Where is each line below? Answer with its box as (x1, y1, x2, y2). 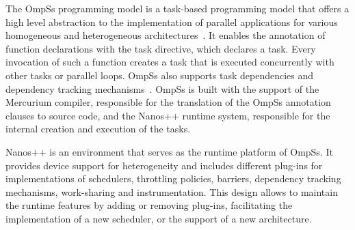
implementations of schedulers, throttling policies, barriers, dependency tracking (5, 171, 341, 186)
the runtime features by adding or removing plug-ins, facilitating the (5, 198, 293, 212)
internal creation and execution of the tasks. (5, 121, 191, 136)
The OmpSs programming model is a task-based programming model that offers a (5, 1, 350, 15)
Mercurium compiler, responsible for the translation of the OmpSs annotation (5, 95, 331, 109)
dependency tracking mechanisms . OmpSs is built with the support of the (5, 81, 319, 96)
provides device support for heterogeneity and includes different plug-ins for (5, 158, 323, 172)
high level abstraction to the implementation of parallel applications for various (5, 14, 338, 29)
